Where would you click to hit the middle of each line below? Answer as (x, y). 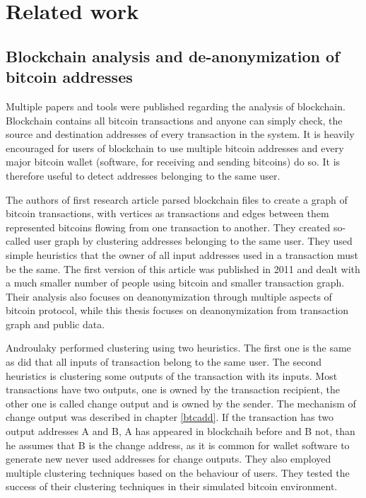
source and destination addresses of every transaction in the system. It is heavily (180, 134)
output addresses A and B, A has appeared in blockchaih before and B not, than (181, 431)
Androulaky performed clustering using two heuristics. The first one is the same (178, 348)
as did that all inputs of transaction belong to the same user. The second (164, 362)
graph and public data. (55, 324)
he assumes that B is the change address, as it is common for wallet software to (178, 445)
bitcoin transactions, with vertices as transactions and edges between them (167, 213)
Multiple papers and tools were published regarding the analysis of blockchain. (176, 106)
